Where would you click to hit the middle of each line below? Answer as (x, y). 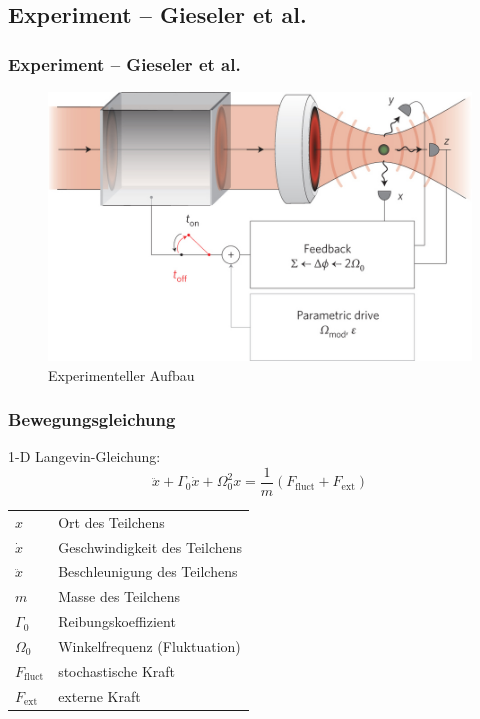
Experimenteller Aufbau (121, 374)
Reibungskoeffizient (117, 621)
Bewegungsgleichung (92, 419)
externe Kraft (99, 695)
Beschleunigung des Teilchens (148, 571)
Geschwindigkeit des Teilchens (150, 546)
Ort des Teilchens (111, 521)
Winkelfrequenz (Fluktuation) (149, 645)
